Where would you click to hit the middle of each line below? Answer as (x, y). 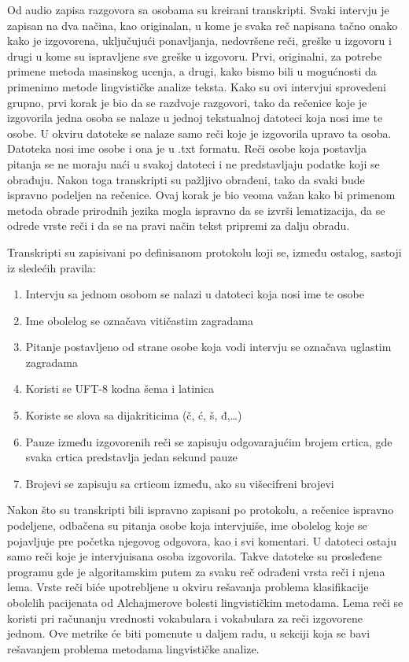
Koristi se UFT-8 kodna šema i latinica (120, 388)
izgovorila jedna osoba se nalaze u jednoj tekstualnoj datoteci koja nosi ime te (195, 118)
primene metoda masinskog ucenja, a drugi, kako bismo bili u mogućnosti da (192, 71)
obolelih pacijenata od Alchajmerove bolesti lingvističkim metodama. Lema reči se (205, 602)
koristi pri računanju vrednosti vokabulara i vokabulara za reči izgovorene (185, 618)
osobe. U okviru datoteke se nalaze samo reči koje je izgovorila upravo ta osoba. (199, 133)
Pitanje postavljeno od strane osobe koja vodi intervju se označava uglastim (208, 347)
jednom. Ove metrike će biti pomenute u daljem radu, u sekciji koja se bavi (189, 633)
